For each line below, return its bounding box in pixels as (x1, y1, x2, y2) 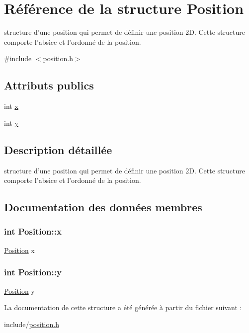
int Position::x (4, 225, 62, 238)
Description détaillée (4, 142, 112, 157)
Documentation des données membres (4, 199, 202, 215)
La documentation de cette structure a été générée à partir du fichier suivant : (4, 302, 242, 313)
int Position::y (4, 266, 62, 278)
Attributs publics (4, 78, 94, 93)
